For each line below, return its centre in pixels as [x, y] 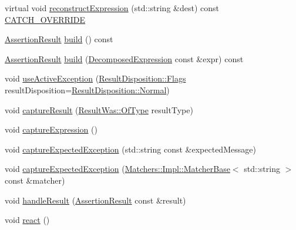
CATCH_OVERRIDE [45, 19]
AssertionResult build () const [59, 39]
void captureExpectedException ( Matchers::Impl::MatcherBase [117, 169]
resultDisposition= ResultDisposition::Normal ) [87, 89]
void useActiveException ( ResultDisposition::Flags [95, 78]
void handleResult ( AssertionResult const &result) [95, 200]
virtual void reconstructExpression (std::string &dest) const [112, 8]
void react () [27, 220]
